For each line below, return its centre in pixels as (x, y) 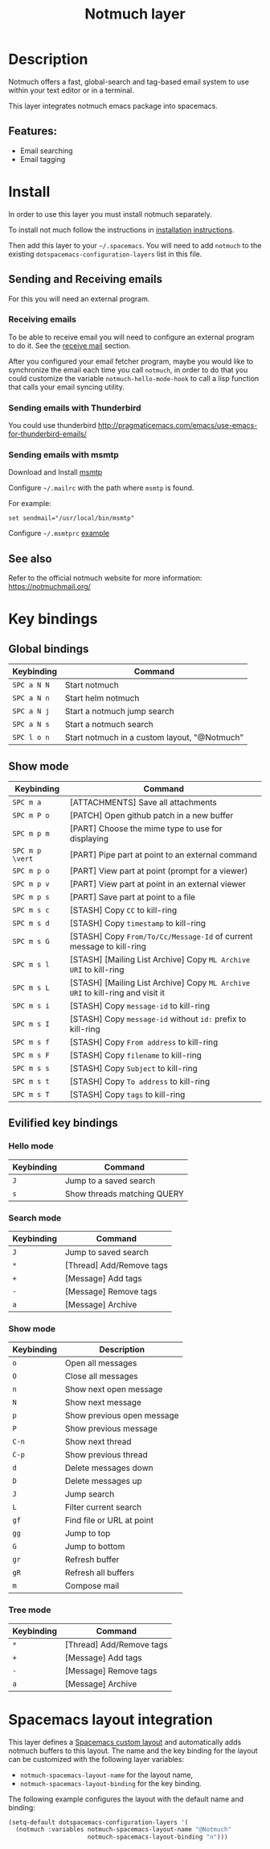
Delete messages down (109, 1468)
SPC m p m (31, 834)
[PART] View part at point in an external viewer (158, 884)
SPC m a (27, 802)
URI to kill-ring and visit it (117, 993)
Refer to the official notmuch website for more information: (105, 578)
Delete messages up (103, 1481)
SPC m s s (31, 1068)
